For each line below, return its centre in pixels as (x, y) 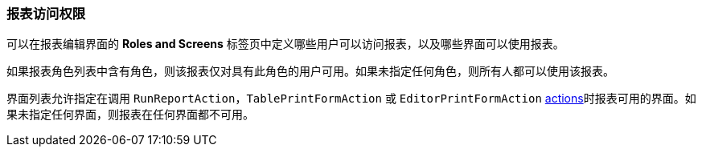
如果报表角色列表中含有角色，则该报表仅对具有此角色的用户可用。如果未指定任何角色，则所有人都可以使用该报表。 (310, 71)
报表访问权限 (46, 14)
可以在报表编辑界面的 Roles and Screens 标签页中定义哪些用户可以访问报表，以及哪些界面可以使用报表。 (285, 44)
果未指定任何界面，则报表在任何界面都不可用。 (130, 115)
